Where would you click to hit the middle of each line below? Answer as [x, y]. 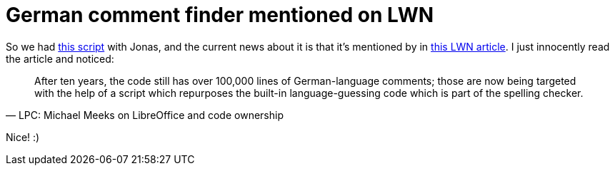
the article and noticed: [60, 58]
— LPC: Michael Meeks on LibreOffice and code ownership [145, 115]
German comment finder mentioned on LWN [220, 15]
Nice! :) [23, 137]
